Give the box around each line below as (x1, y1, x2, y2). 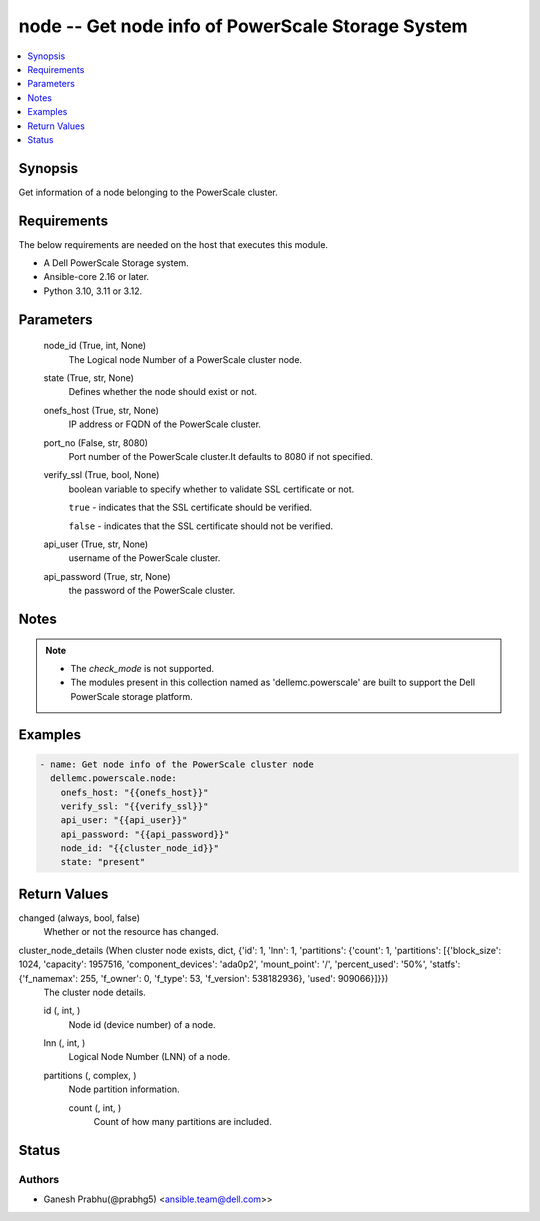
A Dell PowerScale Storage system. (43, 257, 189, 269)
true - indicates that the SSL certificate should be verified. (68, 501, 313, 514)
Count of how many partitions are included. (93, 1116, 272, 1128)
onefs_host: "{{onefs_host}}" (60, 786, 209, 798)
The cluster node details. (43, 986, 147, 998)
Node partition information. (68, 1083, 180, 1095)
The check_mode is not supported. (70, 662, 215, 674)
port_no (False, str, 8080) (43, 436, 149, 449)
